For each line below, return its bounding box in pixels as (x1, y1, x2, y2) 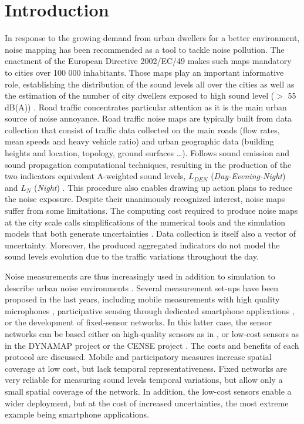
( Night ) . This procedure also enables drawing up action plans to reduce (34, 181, 293, 193)
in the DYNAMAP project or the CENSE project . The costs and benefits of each (5, 339, 299, 351)
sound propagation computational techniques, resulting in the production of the (5, 158, 292, 170)
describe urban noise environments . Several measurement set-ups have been (5, 281, 279, 294)
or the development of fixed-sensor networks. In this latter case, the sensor (5, 316, 272, 328)
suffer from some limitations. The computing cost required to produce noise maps (5, 204, 298, 217)
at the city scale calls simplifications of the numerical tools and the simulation (5, 216, 286, 228)
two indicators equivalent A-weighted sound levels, (5, 170, 186, 182)
